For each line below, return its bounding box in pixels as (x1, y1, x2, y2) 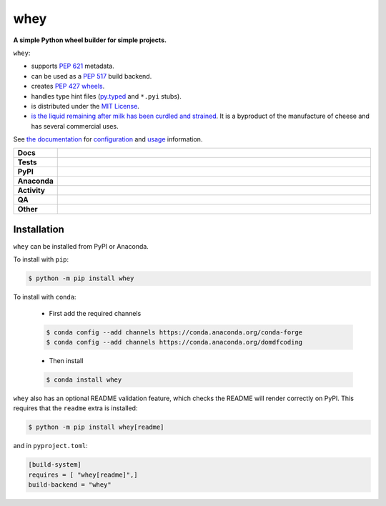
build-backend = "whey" (28, 481, 112, 489)
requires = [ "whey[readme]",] (28, 470, 139, 479)
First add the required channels (49, 309, 142, 317)
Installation (13, 223, 64, 235)
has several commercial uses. (31, 121, 119, 130)
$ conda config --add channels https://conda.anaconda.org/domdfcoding (46, 338, 303, 347)
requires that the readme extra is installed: (13, 404, 138, 412)
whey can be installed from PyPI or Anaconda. (13, 242, 149, 250)
